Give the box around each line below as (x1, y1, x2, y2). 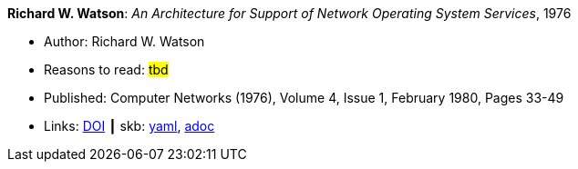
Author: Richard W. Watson (44, 34, 205, 49)
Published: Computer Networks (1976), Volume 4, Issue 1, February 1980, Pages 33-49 (44, 90, 564, 105)
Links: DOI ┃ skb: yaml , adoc (44, 118, 215, 134)
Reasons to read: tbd (44, 62, 169, 77)
